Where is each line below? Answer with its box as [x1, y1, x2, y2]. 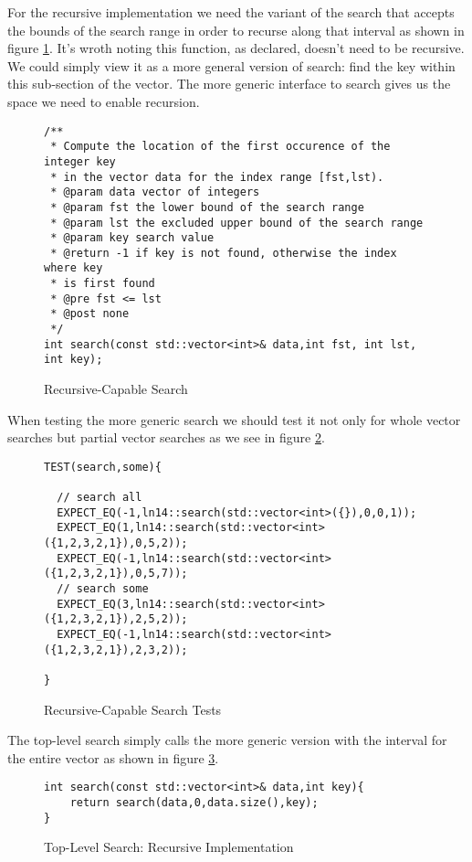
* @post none [50, 307, 130, 321]
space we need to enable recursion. [7, 91, 200, 111]
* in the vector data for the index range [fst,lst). [50, 170, 384, 184]
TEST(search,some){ [44, 460, 162, 474]
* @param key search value [50, 231, 215, 245]
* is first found [50, 277, 155, 291]
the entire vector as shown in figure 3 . [7, 748, 219, 767]
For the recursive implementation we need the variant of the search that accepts [7, 3, 455, 21]
